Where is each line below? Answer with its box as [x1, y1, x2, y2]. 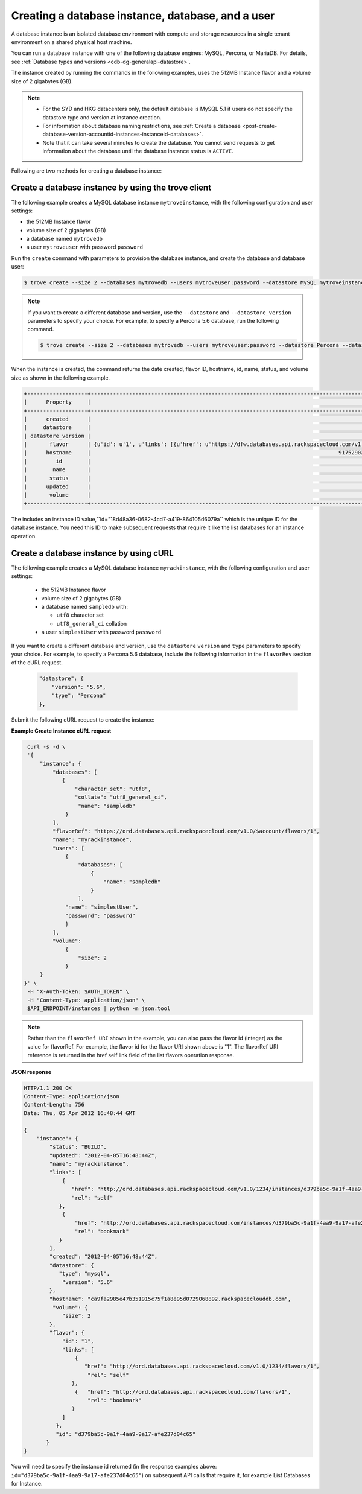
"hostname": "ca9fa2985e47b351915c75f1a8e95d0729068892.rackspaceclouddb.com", [49, 1295, 291, 1303]
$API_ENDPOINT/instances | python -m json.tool [27, 1005, 171, 1012]
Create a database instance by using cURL [11, 548, 174, 558]
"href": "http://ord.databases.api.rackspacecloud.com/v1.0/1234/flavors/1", [84, 1363, 320, 1370]
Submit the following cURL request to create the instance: [11, 716, 155, 723]
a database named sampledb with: [41, 603, 128, 611]
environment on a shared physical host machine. [11, 38, 132, 45]
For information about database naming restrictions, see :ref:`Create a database [42, 122, 241, 130]
